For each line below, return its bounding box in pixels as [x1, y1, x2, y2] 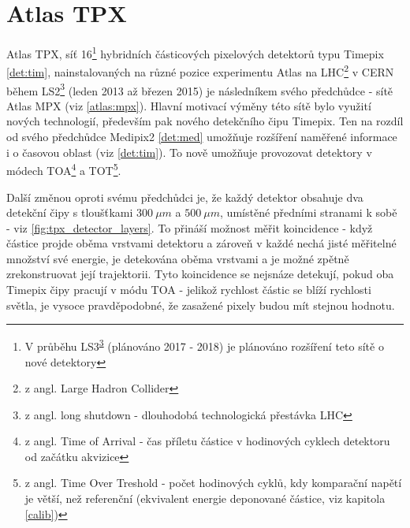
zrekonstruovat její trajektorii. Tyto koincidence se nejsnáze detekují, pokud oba [6, 266, 394, 282]
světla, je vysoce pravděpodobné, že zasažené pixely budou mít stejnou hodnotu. [6, 296, 395, 313]
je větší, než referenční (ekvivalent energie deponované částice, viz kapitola [24, 490, 386, 507]
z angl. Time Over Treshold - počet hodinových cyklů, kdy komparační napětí [24, 474, 402, 491]
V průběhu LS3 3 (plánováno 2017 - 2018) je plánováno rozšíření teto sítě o [24, 336, 384, 354]
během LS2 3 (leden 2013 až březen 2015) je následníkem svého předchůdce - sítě [6, 80, 393, 99]
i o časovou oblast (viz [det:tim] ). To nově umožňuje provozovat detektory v [6, 143, 372, 160]
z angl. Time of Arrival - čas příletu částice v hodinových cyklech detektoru [24, 433, 390, 449]
